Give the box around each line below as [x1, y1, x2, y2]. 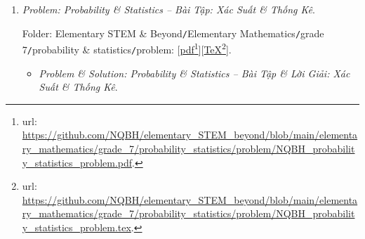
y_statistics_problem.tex [22, 219, 131, 234]
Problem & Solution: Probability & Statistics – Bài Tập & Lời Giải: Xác [39, 65, 350, 80]
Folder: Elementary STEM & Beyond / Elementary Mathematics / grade [22, 25, 324, 40]
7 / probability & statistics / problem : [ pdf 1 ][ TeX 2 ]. [22, 40, 232, 56]
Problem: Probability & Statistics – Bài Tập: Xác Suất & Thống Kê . [22, 2, 315, 16]
